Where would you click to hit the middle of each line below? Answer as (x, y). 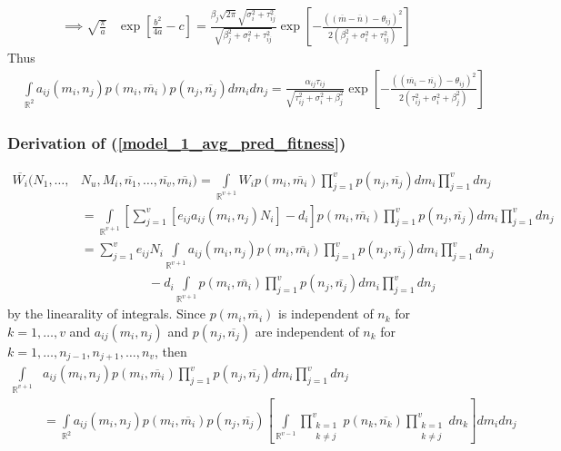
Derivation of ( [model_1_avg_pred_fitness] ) (177, 142)
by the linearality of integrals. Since (106, 314)
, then (170, 351)
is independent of (326, 314)
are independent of (307, 331)
